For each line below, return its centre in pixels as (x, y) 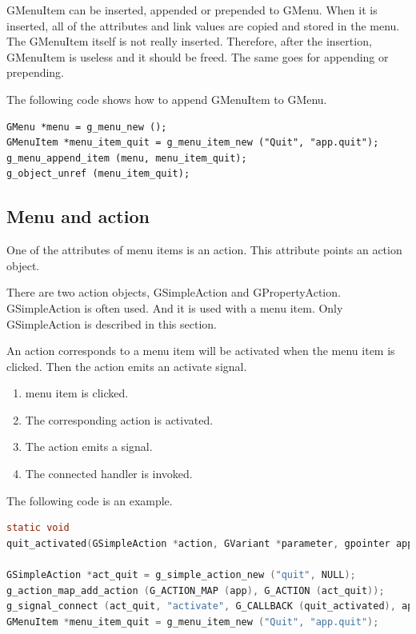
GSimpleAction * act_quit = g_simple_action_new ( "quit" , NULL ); (181, 575)
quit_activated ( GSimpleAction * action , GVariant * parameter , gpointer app (210, 543)
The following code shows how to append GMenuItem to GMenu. (167, 99)
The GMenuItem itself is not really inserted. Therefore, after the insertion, (189, 41)
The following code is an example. (90, 500)
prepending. (36, 72)
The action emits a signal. (89, 447)
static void (38, 528)
